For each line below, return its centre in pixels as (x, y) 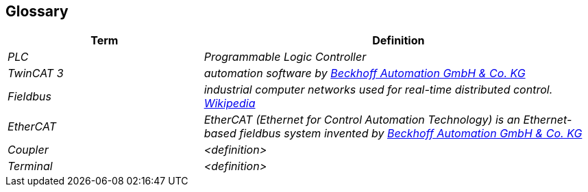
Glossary (37, 11)
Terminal (30, 166)
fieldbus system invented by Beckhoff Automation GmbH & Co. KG (411, 134)
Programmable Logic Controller (285, 57)
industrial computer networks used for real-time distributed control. (378, 90)
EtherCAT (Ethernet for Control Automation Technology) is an (362, 120)
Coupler (28, 150)
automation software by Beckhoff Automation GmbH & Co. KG (365, 73)
